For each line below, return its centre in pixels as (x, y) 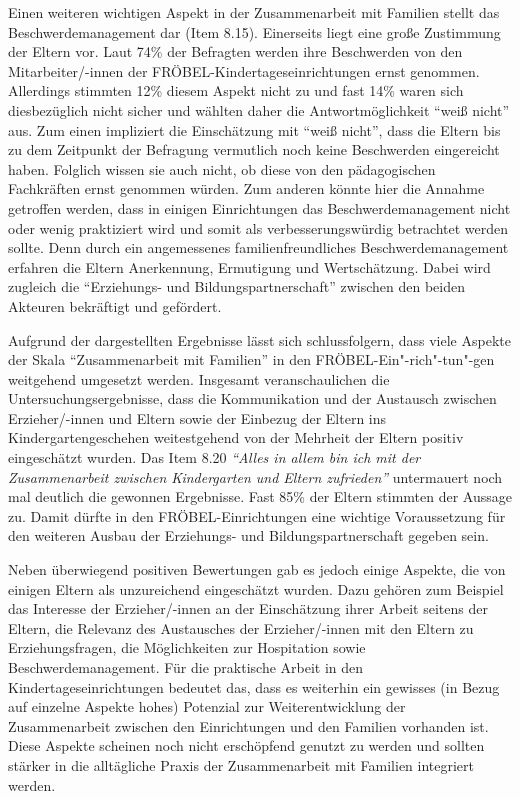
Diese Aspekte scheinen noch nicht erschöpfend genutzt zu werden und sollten (246, 745)
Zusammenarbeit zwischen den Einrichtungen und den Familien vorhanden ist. (248, 725)
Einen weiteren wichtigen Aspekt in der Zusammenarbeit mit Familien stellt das (254, 12)
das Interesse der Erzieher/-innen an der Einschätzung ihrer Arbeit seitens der (248, 608)
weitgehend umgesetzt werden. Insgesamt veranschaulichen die (199, 378)
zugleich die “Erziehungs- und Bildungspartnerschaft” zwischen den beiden (237, 286)
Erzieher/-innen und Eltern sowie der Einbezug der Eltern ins (197, 417)
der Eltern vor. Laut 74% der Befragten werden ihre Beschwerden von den (235, 51)
